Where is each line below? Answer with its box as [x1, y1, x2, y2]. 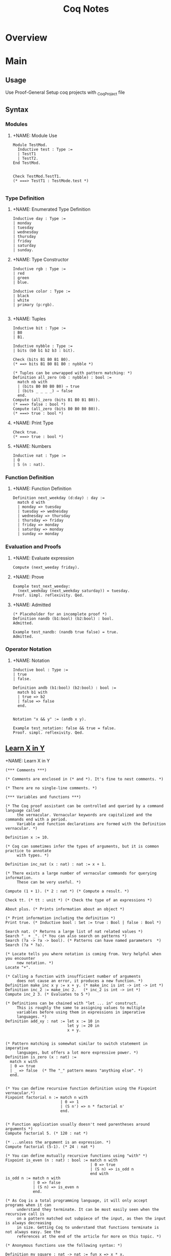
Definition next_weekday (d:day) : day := [12, 496, 105, 501]
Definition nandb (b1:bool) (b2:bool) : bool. [12, 616, 114, 621]
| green [12, 275, 29, 280]
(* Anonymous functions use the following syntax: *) [5, 1243, 123, 1248]
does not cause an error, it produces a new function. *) [16, 978, 143, 983]
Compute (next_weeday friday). [12, 565, 80, 570]
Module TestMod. [12, 142, 48, 148]
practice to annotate [5, 848, 52, 853]
